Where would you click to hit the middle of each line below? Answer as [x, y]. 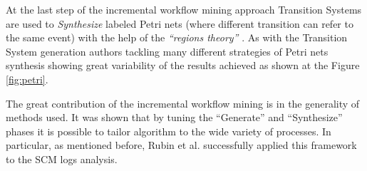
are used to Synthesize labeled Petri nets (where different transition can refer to [180, 23]
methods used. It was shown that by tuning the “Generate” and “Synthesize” [174, 117]
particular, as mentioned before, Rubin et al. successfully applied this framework [181, 145]
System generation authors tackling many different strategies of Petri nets [167, 51]
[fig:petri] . [27, 79]
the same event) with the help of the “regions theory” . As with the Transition [177, 37]
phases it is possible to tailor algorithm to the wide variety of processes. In [169, 131]
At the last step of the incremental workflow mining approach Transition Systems [184, 9]
